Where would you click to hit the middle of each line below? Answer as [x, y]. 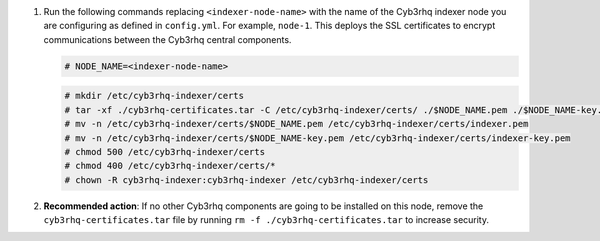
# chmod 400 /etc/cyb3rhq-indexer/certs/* [170, 166]
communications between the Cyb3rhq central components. [167, 39]
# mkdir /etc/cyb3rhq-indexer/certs [154, 96]
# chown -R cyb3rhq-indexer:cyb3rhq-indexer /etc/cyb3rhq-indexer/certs [246, 179]
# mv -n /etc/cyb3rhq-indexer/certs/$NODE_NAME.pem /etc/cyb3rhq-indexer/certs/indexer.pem [296, 124]
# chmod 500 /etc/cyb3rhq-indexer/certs [164, 151]
